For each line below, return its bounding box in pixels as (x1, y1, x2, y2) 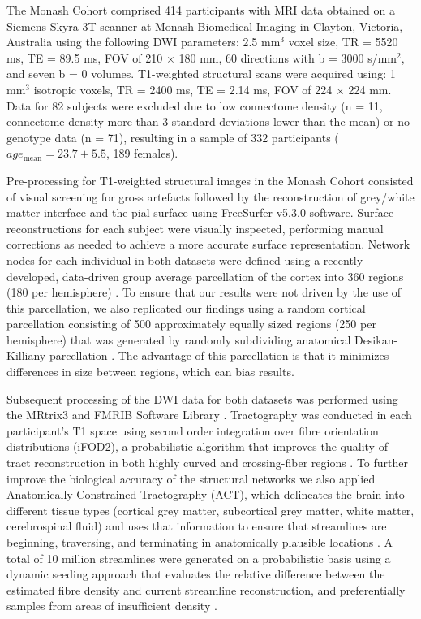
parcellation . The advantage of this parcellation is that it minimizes (49, 347, 389, 364)
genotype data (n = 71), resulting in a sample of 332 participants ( (6, 128, 339, 145)
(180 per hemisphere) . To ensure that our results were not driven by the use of (6, 284, 401, 301)
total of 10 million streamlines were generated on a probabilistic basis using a (6, 549, 391, 566)
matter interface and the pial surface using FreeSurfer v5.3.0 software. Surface (6, 204, 394, 221)
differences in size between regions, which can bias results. (6, 363, 294, 380)
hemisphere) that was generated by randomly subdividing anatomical (6, 331, 351, 348)
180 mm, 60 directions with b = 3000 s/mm (178, 49, 397, 66)
